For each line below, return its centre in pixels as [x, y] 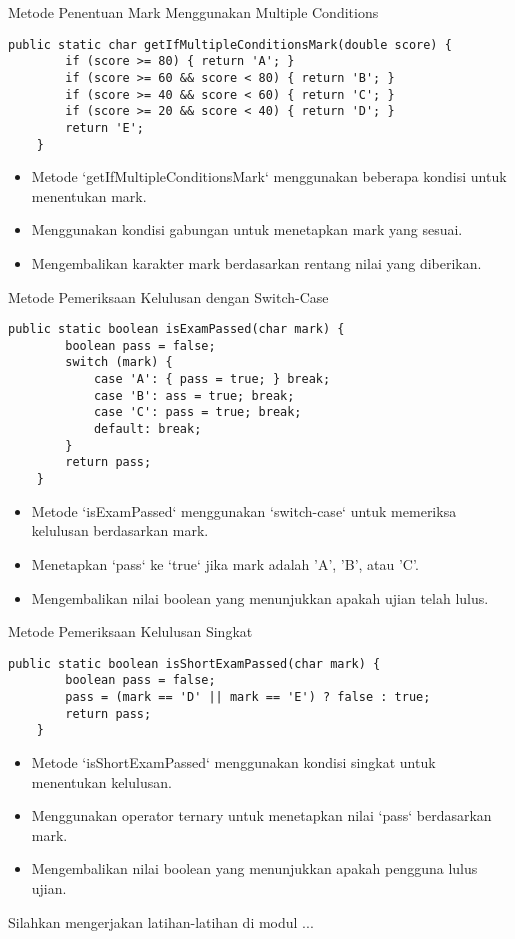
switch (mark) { [119, 362]
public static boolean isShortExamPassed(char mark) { [194, 663]
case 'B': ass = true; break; [194, 395]
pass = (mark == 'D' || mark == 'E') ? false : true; [248, 697]
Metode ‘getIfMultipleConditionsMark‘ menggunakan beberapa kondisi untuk [269, 176]
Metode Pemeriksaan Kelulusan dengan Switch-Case [168, 296]
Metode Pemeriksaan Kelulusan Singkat [130, 631]
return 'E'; [105, 127]
